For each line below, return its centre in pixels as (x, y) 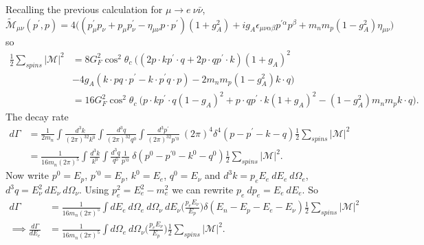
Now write (27, 175)
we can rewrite (203, 190)
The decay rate (37, 117)
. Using (94, 190)
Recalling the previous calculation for (84, 9)
